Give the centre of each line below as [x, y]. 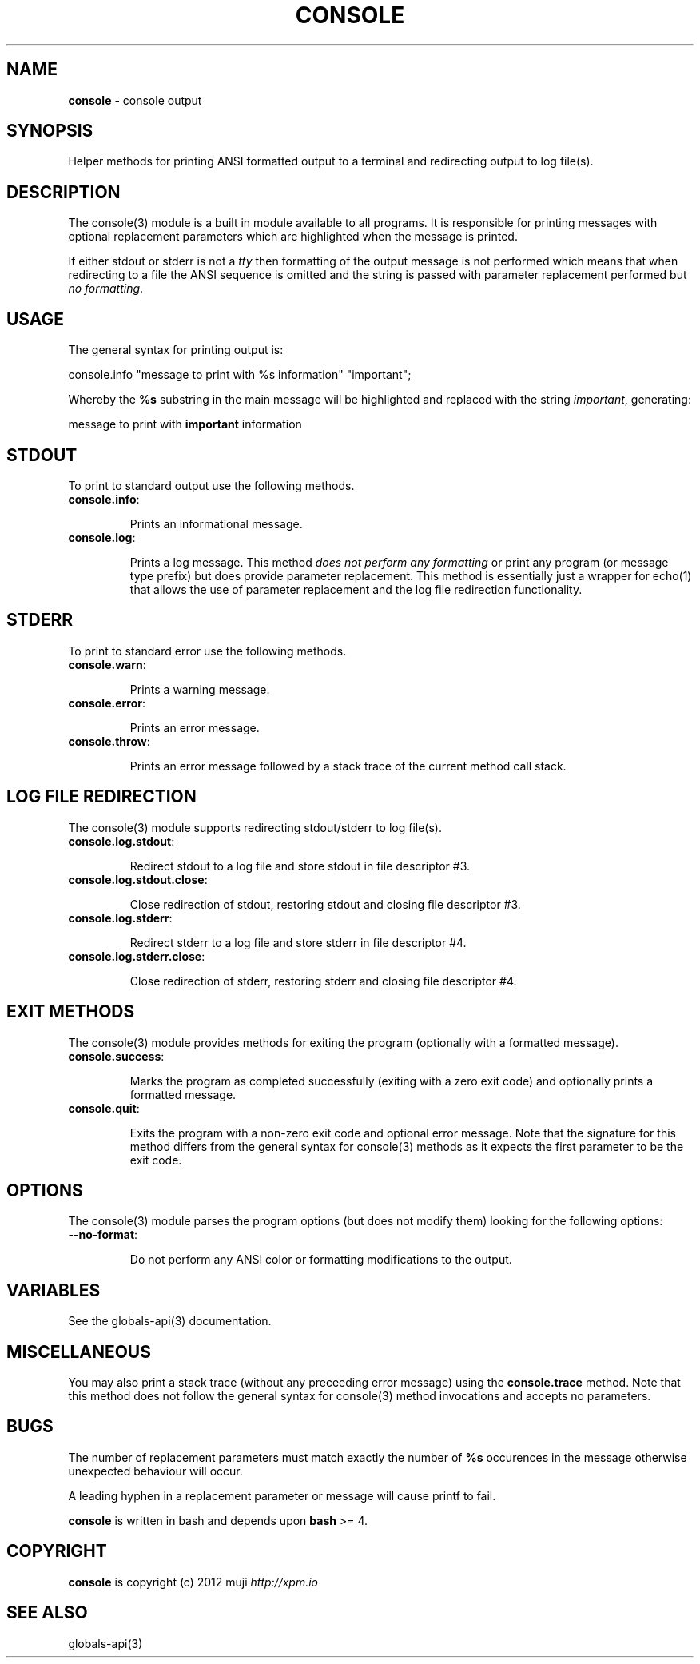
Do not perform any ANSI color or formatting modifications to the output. [321, 1260]
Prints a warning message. [200, 689]
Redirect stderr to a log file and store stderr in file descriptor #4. [298, 942]
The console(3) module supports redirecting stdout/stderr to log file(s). [255, 827]
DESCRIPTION [64, 192]
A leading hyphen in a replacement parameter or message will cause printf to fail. [282, 1495]
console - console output [135, 100]
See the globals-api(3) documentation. [170, 1321]
